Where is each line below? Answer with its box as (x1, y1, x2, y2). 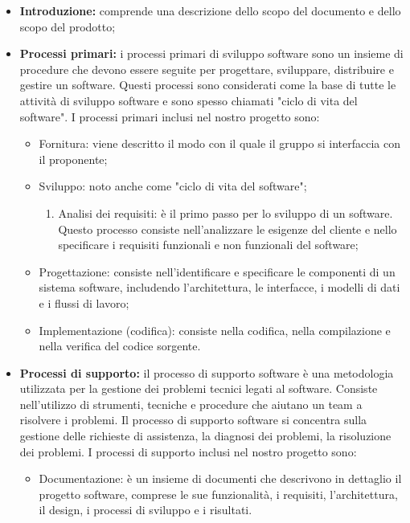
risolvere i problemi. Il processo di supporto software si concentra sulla (19, 411, 367, 428)
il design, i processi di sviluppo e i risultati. (39, 501, 252, 518)
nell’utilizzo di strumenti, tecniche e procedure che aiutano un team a (19, 395, 363, 412)
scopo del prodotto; (19, 18, 116, 35)
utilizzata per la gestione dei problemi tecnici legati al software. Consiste (19, 380, 378, 397)
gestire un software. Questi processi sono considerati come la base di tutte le (19, 76, 396, 93)
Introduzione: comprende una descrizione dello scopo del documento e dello (19, 2, 401, 18)
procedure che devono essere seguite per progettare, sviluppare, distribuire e (19, 60, 394, 77)
